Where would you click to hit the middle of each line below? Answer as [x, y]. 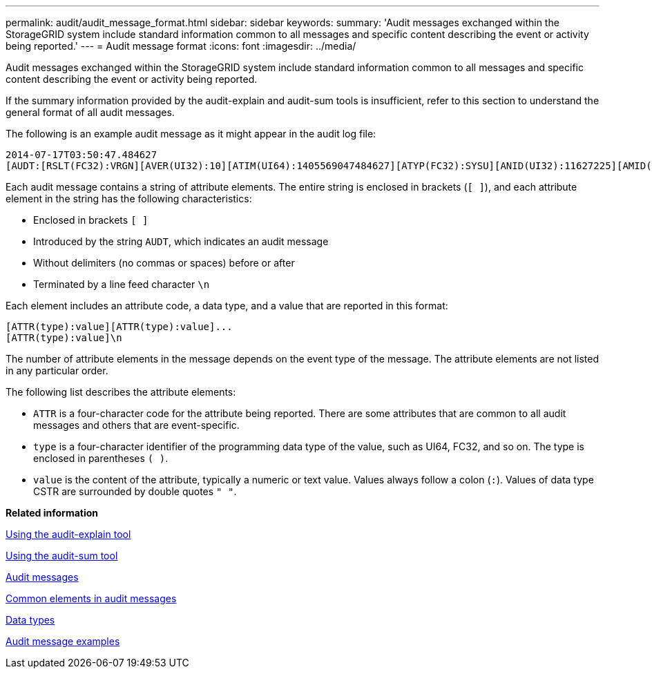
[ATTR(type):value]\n [64, 338]
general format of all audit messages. [90, 112]
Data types [30, 620]
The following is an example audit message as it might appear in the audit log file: [191, 134]
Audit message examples [63, 641]
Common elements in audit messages [91, 598]
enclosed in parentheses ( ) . [101, 458]
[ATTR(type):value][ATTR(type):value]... [119, 327]
